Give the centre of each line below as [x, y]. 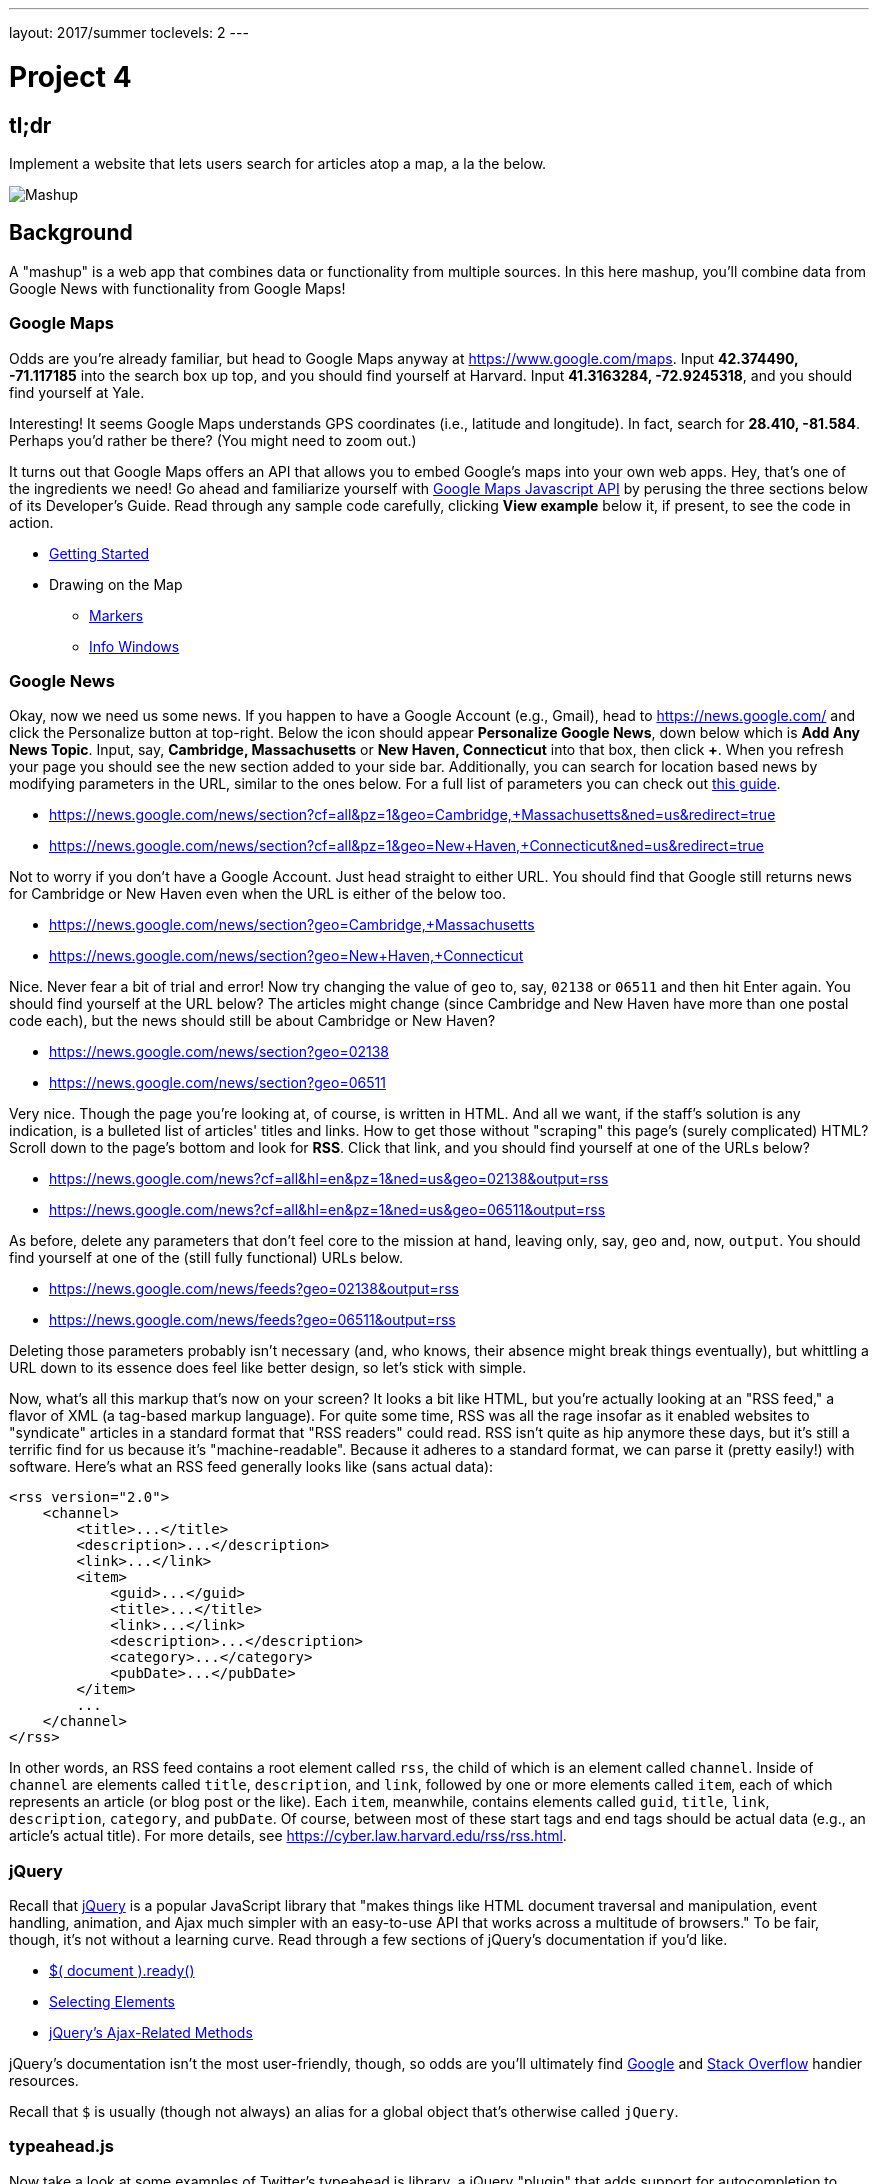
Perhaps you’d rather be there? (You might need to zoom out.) [213, 440]
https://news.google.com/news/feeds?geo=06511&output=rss [252, 1320]
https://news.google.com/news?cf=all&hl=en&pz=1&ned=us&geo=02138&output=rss [329, 1179]
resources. [44, 2081]
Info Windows [134, 646]
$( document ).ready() [122, 1971]
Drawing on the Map [116, 584]
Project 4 [70, 76]
